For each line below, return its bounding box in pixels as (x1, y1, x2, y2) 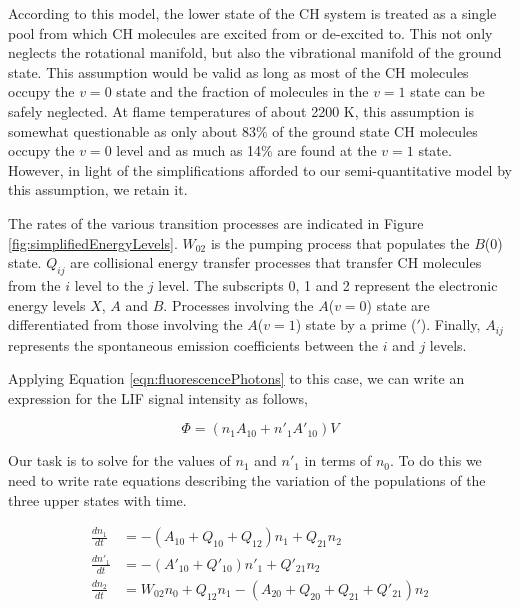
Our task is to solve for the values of (8, 450, 231, 471)
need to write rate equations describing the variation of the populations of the (8, 469, 486, 490)
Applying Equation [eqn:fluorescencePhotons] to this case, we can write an (8, 368, 465, 389)
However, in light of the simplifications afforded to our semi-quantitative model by (8, 159, 512, 180)
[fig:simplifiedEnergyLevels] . (8, 232, 178, 253)
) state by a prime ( (295, 314, 417, 335)
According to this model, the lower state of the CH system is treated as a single (8, 3, 497, 23)
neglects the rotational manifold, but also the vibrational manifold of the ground (8, 42, 502, 63)
